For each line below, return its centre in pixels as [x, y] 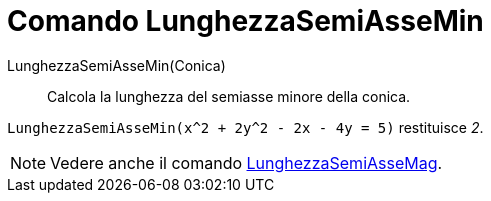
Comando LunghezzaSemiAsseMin [245, 21]
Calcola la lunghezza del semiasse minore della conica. [229, 96]
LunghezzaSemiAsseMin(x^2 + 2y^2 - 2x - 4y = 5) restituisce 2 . [245, 127]
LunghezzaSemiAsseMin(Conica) [116, 65]
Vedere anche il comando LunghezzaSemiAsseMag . [246, 162]
